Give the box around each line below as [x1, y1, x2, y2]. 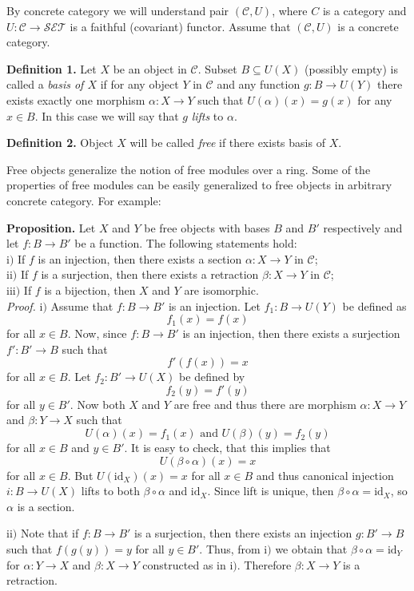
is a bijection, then [44, 281, 136, 298]
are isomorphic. [184, 281, 259, 298]
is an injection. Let [168, 297, 261, 314]
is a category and [322, 2, 407, 18]
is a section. [17, 498, 75, 514]
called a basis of [6, 76, 84, 93]
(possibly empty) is [305, 60, 398, 77]
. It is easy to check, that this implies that [124, 439, 331, 456]
